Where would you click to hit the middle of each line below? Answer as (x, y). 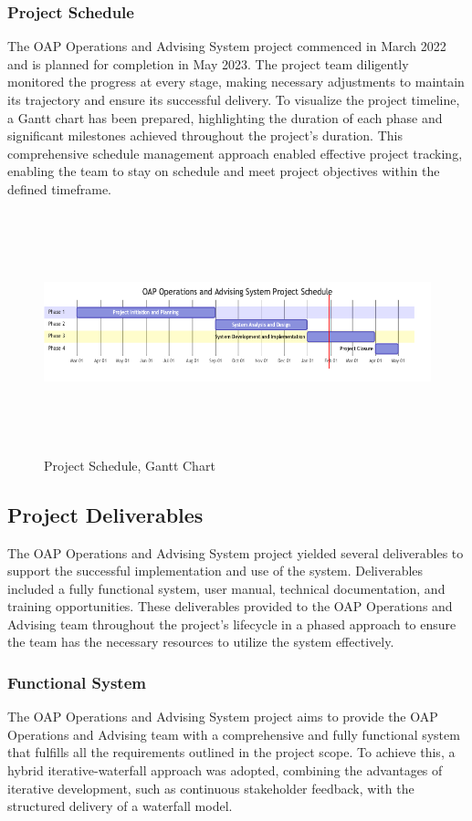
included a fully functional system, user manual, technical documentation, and (226, 588)
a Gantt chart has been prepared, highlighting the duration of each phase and (225, 117)
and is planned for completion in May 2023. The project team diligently (208, 63)
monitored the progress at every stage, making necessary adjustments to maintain (236, 82)
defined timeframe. (59, 188)
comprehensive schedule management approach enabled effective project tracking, (235, 153)
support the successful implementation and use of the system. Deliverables (215, 571)
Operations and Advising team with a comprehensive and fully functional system (234, 734)
